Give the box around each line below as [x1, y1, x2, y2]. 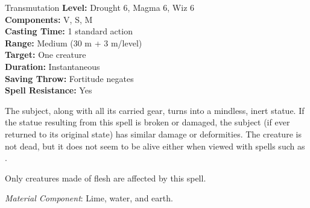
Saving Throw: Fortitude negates [5, 72, 134, 84]
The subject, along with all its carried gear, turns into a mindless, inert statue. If [5, 104, 305, 116]
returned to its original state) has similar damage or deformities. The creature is [5, 127, 302, 140]
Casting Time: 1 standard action [5, 25, 133, 37]
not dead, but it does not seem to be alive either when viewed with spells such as [5, 139, 305, 152]
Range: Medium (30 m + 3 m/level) [5, 36, 142, 49]
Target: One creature [5, 48, 86, 61]
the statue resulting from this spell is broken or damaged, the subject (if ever [5, 116, 290, 128]
